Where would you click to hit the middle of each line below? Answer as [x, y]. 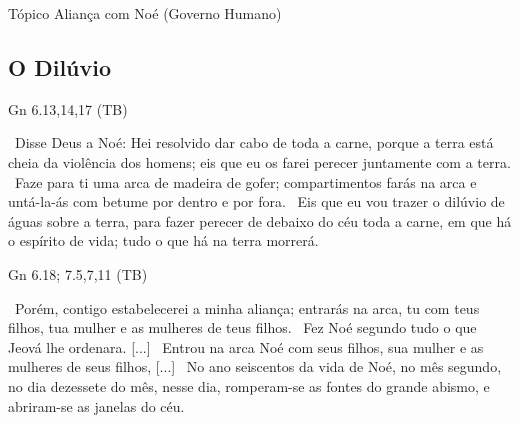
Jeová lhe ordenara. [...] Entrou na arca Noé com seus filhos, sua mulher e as [246, 346]
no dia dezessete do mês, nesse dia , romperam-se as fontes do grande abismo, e [249, 385]
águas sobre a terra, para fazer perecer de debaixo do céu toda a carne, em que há [260, 220]
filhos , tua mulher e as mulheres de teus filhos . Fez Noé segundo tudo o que [242, 327]
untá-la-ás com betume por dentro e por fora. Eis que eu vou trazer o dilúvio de [256, 201]
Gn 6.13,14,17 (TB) [68, 108]
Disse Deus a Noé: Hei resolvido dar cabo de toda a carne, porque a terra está [254, 142]
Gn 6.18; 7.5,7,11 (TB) [78, 273]
